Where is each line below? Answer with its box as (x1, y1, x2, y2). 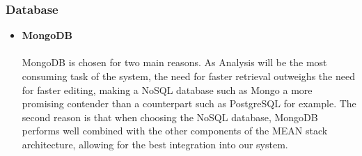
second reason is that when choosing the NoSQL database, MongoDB (22, 109, 318, 124)
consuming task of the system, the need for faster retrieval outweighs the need (22, 69, 355, 83)
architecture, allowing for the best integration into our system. (22, 136, 288, 151)
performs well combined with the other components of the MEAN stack (22, 123, 328, 138)
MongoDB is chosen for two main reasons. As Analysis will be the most (22, 55, 327, 70)
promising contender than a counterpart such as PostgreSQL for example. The (22, 96, 356, 111)
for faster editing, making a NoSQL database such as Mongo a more (22, 82, 313, 97)
